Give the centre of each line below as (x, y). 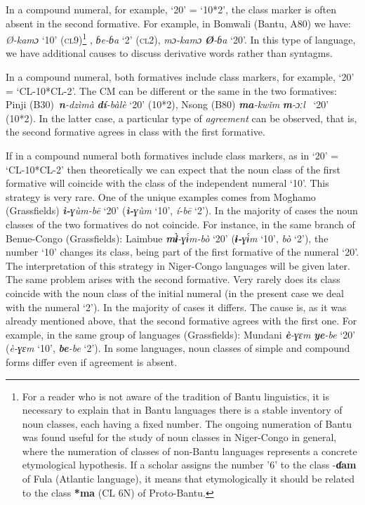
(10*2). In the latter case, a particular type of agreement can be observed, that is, (181, 118)
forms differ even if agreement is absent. (92, 361)
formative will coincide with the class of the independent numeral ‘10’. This (167, 183)
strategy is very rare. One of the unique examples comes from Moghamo (161, 196)
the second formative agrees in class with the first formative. (135, 132)
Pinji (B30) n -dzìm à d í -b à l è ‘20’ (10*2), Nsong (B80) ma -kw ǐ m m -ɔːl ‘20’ (167, 104)
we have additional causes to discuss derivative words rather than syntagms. (169, 53)
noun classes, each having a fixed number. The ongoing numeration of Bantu (187, 423)
